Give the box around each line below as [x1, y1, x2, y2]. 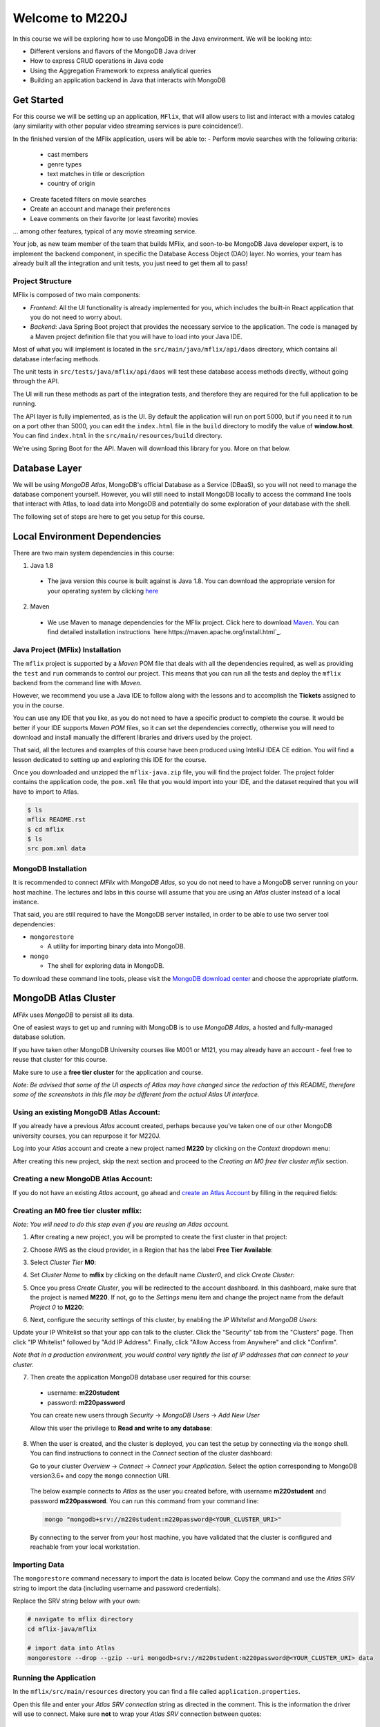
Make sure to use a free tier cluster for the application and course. [12, 1068, 203, 1076]
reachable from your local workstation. [30, 1543, 141, 1551]
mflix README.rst [27, 816, 86, 823]
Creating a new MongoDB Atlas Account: [12, 1174, 153, 1184]
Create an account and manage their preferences [30, 204, 171, 213]
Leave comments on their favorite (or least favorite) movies [30, 214, 198, 222]
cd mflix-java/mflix [27, 1625, 97, 1633]
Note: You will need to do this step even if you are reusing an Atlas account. [12, 1220, 229, 1228]
